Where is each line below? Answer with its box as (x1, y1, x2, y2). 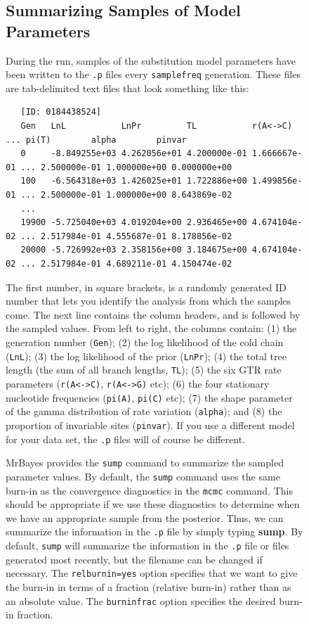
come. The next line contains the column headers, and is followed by (6, 307, 301, 321)
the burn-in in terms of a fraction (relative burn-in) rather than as (6, 579, 291, 594)
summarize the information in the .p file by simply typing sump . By (6, 524, 303, 539)
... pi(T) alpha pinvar (6, 134, 187, 145)
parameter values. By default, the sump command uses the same (6, 469, 280, 483)
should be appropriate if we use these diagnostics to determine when (6, 497, 300, 511)
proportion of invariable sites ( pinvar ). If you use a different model (6, 417, 295, 432)
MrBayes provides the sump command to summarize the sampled (6, 455, 284, 470)
